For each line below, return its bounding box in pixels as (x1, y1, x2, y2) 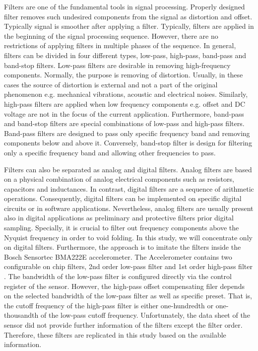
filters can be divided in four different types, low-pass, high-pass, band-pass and (4, 50, 247, 60)
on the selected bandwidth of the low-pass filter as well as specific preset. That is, (4, 290, 252, 301)
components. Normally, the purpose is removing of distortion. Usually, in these (4, 70, 243, 80)
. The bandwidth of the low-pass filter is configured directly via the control (4, 271, 232, 281)
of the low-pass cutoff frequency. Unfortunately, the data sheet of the (40, 310, 250, 320)
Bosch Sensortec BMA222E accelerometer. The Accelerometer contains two (4, 251, 232, 262)
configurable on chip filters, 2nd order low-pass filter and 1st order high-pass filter (4, 261, 253, 272)
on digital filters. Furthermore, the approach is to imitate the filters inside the (4, 242, 241, 252)
